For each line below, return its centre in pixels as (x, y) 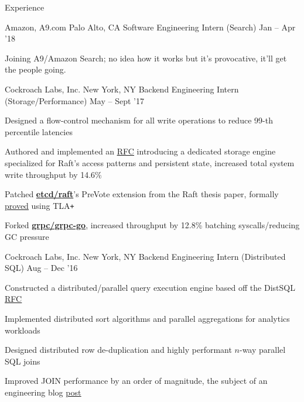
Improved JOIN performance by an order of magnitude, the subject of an (136, 381)
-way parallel (262, 350)
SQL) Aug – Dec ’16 (41, 268)
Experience (25, 7)
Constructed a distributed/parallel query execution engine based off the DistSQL (150, 287)
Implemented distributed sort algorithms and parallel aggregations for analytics (147, 318)
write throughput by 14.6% (53, 174)
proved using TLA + (40, 205)
